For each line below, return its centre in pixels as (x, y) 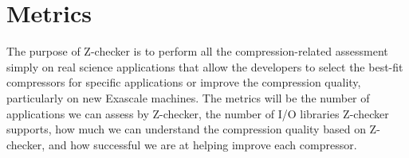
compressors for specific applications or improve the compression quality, (184, 82)
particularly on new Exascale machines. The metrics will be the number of (188, 97)
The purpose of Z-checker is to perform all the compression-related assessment (197, 51)
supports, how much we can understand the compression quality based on (186, 129)
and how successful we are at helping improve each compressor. (203, 144)
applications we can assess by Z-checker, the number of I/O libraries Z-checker (198, 113)
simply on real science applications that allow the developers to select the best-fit (205, 66)
